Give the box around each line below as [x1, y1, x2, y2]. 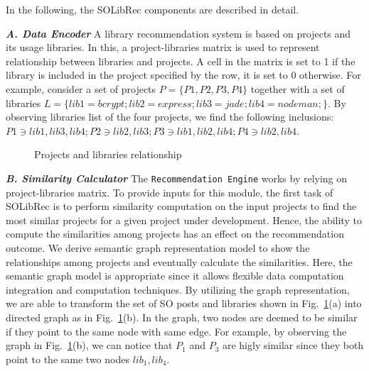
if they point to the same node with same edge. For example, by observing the [6, 323, 347, 338]
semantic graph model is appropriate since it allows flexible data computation [6, 268, 344, 283]
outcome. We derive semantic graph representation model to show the [6, 240, 310, 255]
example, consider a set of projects [6, 81, 156, 96]
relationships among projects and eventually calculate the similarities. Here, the [6, 254, 353, 269]
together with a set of [250, 81, 345, 96]
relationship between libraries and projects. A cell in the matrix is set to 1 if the [6, 53, 355, 68]
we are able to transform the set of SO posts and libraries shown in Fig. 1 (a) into [6, 296, 362, 311]
